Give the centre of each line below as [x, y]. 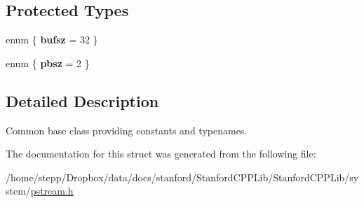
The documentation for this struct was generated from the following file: [161, 154]
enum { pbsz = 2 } [48, 63]
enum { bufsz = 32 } [52, 40]
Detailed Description [82, 100]
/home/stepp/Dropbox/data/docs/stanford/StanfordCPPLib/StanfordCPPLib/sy [182, 177]
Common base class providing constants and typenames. [127, 130]
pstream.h [52, 191]
